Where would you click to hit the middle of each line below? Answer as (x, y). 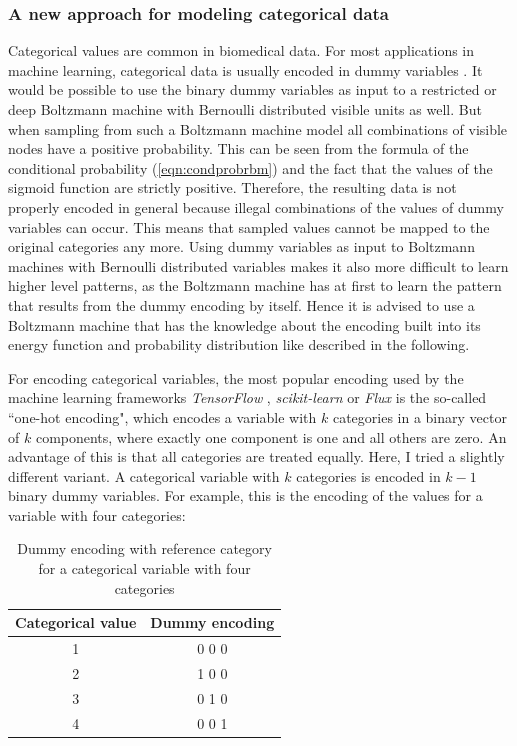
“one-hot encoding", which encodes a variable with (162, 416)
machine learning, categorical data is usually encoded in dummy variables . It (245, 69)
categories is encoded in (368, 475)
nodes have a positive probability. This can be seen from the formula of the (238, 148)
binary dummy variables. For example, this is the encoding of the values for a (245, 495)
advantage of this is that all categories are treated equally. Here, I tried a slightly (256, 456)
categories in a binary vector (419, 416)
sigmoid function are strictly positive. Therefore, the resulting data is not (232, 187)
